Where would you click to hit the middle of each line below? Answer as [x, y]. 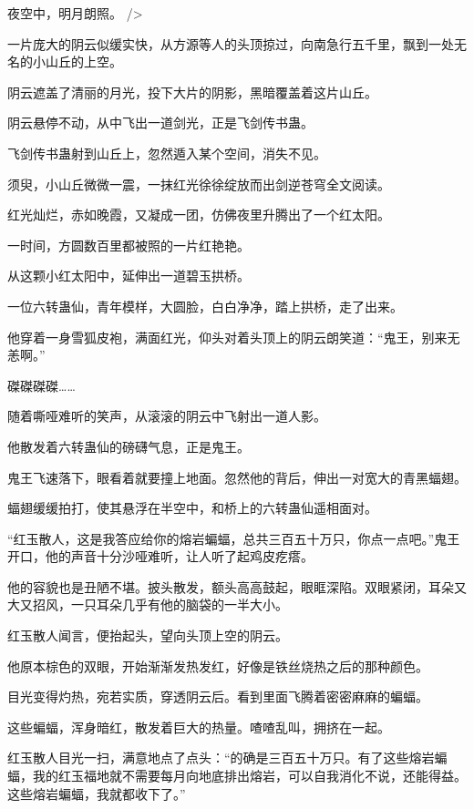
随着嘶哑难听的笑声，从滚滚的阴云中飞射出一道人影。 [167, 416]
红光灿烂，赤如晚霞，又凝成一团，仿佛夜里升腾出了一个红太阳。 [199, 215]
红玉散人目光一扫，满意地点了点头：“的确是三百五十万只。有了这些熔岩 [221, 758]
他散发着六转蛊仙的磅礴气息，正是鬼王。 [129, 446]
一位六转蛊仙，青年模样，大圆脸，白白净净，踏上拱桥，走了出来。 [205, 306]
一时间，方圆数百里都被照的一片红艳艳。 [129, 245]
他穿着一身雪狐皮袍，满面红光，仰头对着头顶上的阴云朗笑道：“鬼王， [215, 337]
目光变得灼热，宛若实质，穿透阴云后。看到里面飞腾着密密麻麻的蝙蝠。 [218, 696]
